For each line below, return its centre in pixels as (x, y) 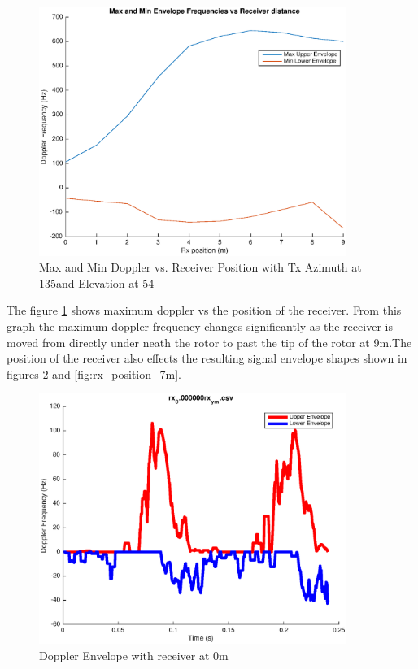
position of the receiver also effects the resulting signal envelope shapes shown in (207, 358)
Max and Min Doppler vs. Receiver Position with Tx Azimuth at (200, 267)
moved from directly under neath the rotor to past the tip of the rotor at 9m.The (209, 342)
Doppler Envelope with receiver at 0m (134, 655)
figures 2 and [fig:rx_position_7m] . (94, 374)
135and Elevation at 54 (97, 282)
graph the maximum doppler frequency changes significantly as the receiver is (200, 326)
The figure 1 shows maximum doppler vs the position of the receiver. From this (204, 310)
